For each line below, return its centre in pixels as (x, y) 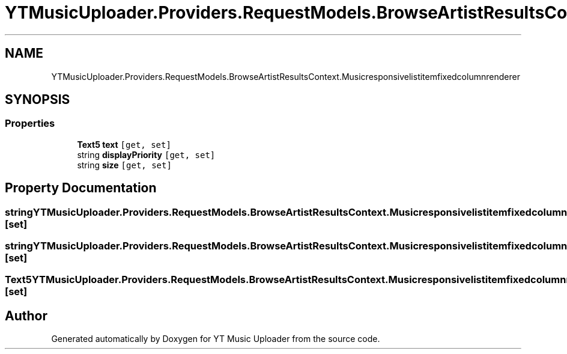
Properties (30, 124)
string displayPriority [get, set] (146, 154)
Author (26, 316)
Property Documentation (81, 188)
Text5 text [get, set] (124, 144)
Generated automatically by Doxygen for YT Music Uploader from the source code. (216, 339)
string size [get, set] (124, 165)
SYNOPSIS (38, 100)
